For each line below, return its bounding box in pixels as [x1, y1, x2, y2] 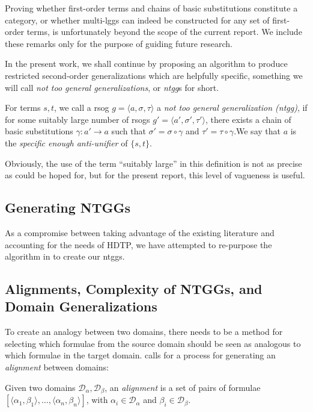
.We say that [234, 125, 281, 137]
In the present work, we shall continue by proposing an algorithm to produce [5, 57, 288, 70]
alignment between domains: [5, 361, 109, 373]
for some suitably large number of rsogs [5, 113, 150, 125]
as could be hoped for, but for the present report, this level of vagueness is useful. [5, 169, 305, 181]
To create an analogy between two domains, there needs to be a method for [5, 325, 283, 338]
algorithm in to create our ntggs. [5, 250, 125, 263]
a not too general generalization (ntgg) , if [157, 101, 308, 114]
